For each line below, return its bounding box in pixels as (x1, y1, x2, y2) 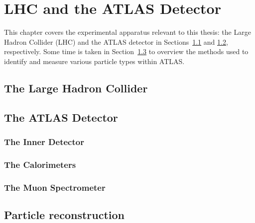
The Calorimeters (4, 158, 76, 170)
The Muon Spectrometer (4, 181, 106, 193)
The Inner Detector (4, 135, 84, 148)
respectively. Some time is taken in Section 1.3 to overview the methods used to (4, 46, 249, 57)
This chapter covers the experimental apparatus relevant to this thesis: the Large (4, 27, 251, 37)
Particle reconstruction (4, 207, 125, 222)
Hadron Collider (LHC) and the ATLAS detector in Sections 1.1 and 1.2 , (4, 36, 228, 47)
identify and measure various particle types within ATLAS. (4, 56, 185, 66)
